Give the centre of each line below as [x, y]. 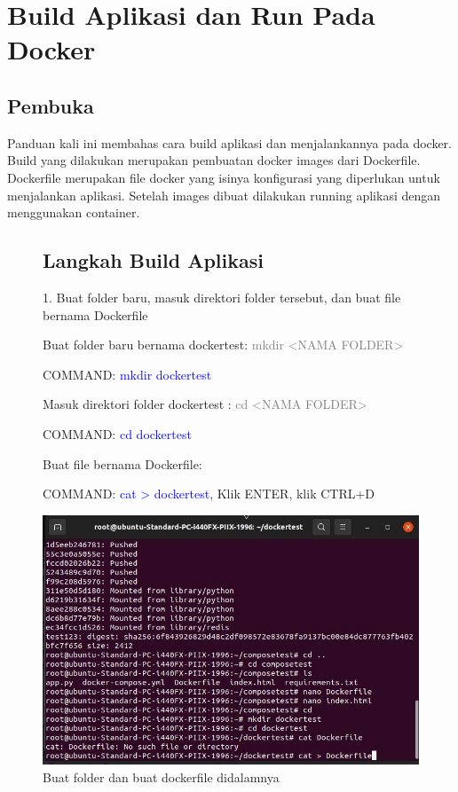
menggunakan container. [74, 212]
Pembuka [51, 105]
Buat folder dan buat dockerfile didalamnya [161, 776]
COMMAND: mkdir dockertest [127, 374]
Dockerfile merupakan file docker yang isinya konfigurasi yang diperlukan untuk [224, 177]
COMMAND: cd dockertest [117, 433]
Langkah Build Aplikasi [153, 260]
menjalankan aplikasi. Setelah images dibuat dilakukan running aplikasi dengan [224, 195]
